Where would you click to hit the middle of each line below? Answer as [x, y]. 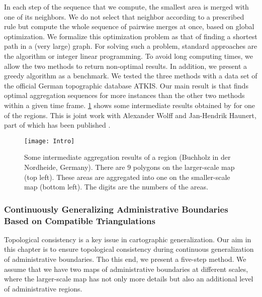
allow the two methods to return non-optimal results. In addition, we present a [126, 66]
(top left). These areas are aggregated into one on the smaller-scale [127, 177]
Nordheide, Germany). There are [75, 167]
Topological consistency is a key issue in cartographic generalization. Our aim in [128, 239]
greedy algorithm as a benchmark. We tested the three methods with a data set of [131, 76]
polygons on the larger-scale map [184, 167]
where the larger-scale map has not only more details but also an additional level [129, 279]
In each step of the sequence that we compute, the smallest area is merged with [126, 7]
